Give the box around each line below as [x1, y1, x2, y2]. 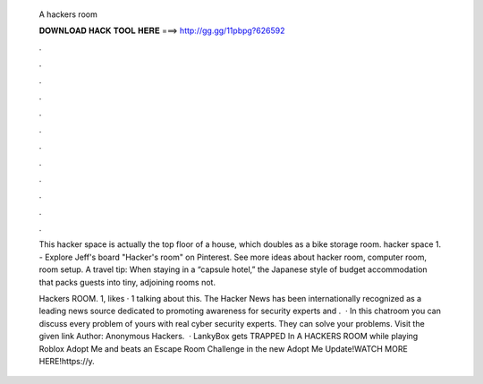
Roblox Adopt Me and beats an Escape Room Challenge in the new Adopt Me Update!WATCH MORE [38, 343, 409, 354]
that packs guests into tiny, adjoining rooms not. [38, 277, 216, 287]
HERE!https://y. [38, 355, 96, 366]
